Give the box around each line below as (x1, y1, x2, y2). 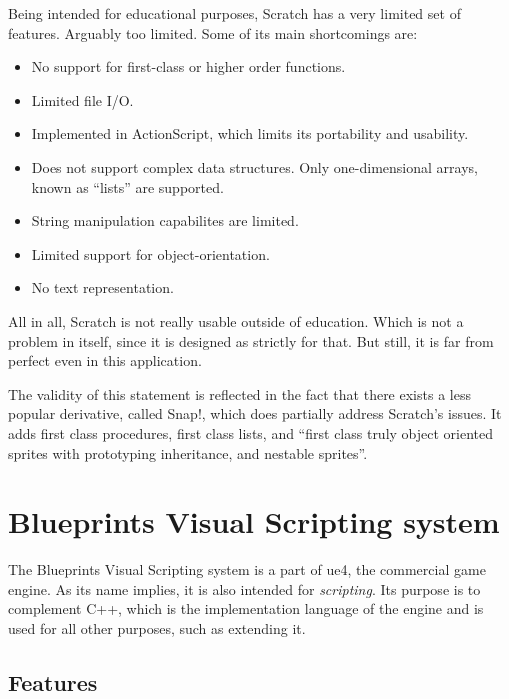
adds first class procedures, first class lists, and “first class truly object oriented (8, 422, 494, 443)
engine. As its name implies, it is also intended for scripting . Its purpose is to (8, 578, 481, 599)
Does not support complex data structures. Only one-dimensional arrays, (31, 156, 478, 177)
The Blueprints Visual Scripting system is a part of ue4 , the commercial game (8, 559, 486, 580)
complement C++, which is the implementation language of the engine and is (8, 598, 484, 619)
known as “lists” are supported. (31, 176, 224, 197)
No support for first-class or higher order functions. (31, 56, 346, 77)
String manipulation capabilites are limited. (31, 210, 299, 231)
